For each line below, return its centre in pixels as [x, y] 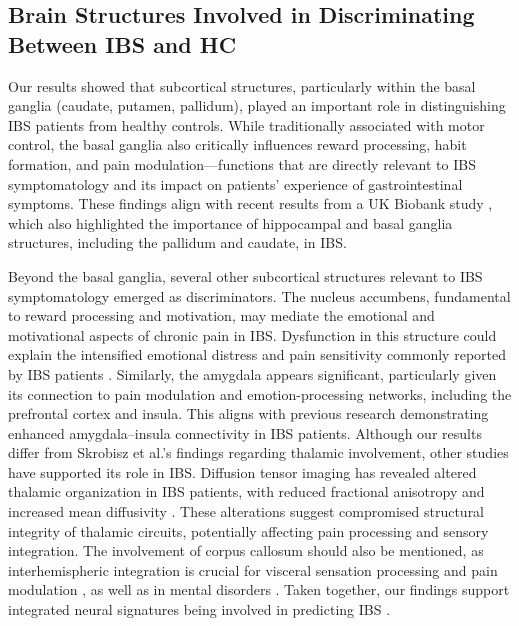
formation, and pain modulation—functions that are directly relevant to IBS [242, 163]
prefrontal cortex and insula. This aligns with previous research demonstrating [248, 413]
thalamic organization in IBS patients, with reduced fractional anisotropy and [246, 491]
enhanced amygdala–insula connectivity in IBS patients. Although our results [245, 432]
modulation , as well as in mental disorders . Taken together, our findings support [259, 589]
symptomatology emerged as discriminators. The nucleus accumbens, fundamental [259, 295]
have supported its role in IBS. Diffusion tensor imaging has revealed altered [242, 471]
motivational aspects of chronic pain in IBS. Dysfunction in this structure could [252, 334]
